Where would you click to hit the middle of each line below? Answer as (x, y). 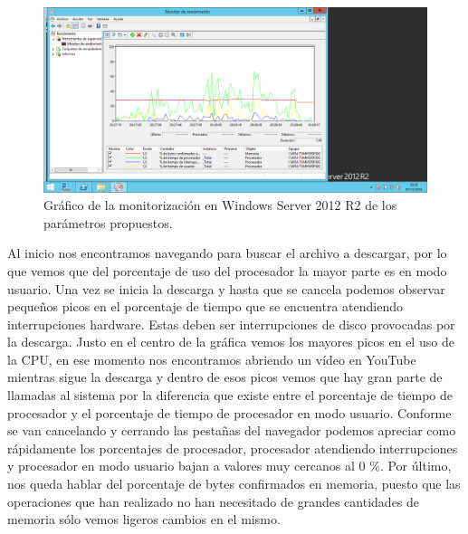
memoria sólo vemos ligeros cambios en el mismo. (144, 519)
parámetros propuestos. (108, 222)
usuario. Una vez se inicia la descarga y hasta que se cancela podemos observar (226, 288)
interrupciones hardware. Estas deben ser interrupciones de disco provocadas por (231, 324)
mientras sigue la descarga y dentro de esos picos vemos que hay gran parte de (225, 377)
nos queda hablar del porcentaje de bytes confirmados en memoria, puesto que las (234, 484)
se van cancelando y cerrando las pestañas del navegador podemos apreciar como (232, 430)
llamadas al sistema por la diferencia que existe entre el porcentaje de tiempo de (230, 395)
